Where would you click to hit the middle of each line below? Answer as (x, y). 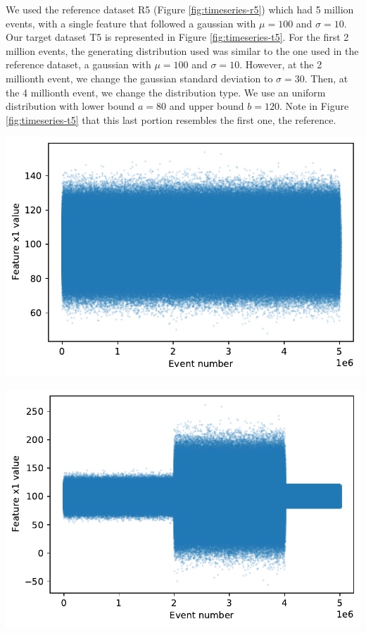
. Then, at (326, 78)
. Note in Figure (314, 106)
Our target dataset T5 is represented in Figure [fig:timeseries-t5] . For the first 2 (177, 37)
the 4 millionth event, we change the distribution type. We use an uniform (166, 92)
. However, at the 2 (281, 64)
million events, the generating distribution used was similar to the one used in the (182, 50)
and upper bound (207, 106)
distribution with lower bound (70, 106)
